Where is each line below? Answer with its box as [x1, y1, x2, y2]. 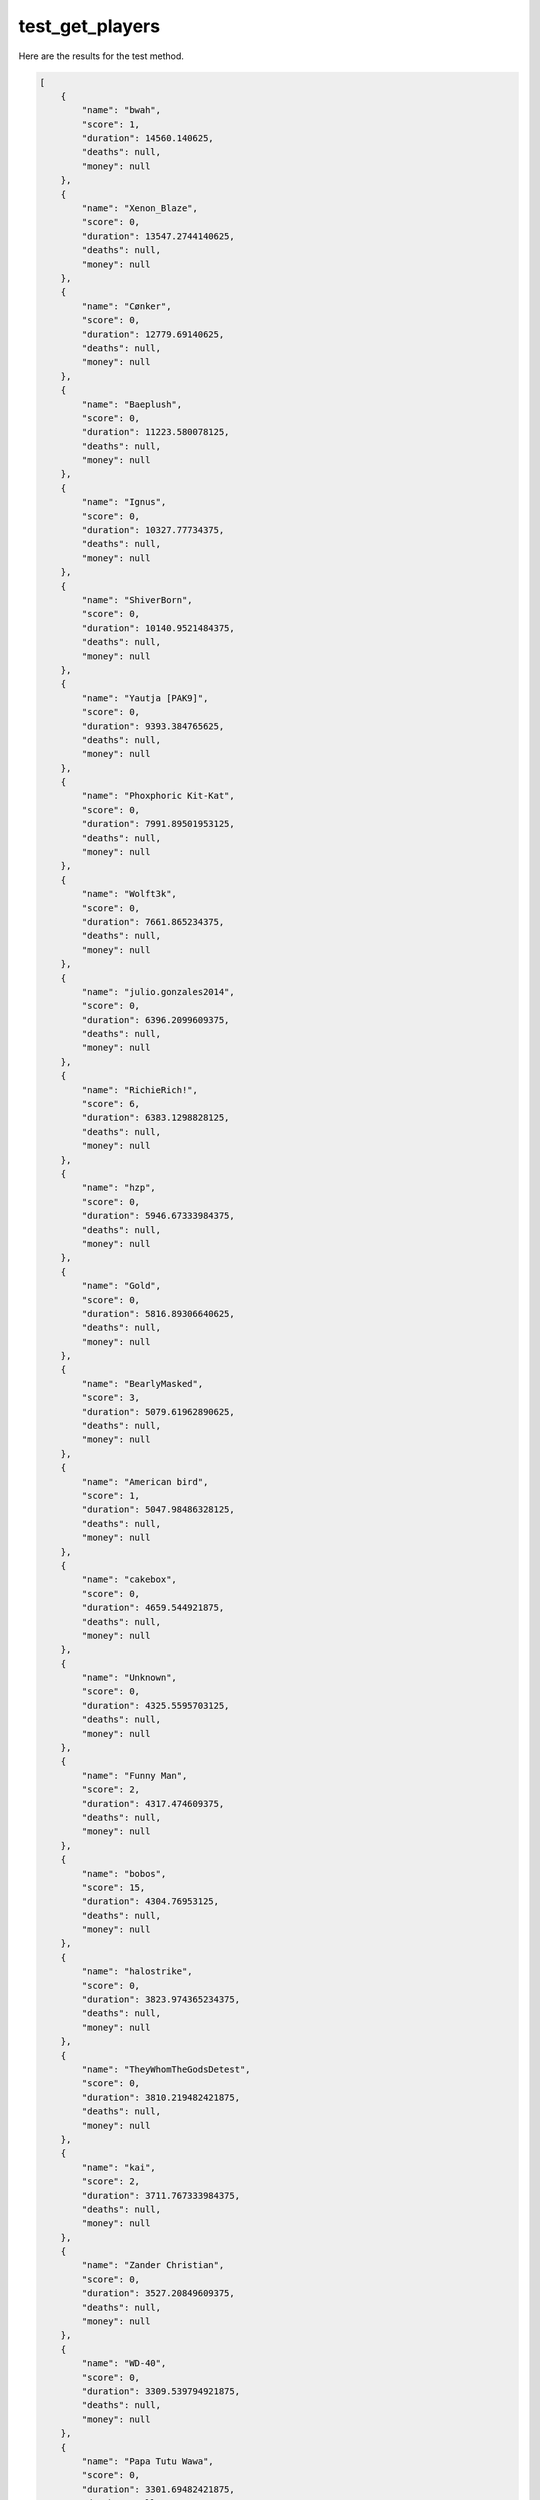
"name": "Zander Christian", [81, 2260, 225, 2271]
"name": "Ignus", [81, 496, 167, 508]
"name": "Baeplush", [81, 398, 183, 410]
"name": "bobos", [81, 1868, 167, 1879]
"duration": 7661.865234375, [81, 916, 225, 927]
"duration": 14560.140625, [81, 133, 214, 144]
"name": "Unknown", [81, 1672, 177, 1684]
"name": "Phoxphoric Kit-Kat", [81, 790, 235, 802]
